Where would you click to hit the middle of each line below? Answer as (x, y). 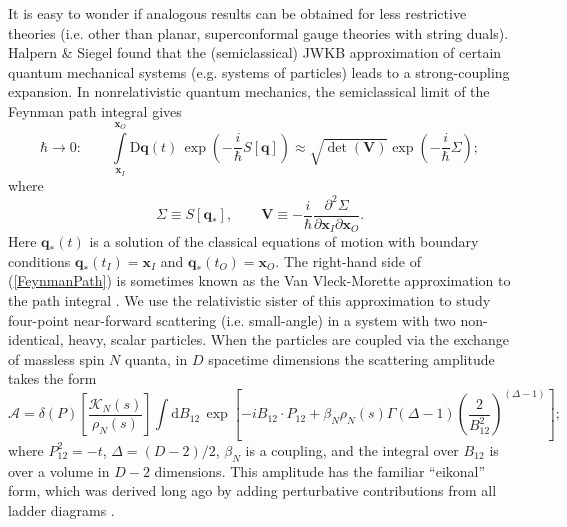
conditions (39, 260)
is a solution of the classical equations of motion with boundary (284, 241)
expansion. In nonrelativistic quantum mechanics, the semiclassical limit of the (249, 91)
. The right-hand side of (348, 260)
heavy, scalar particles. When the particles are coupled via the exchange (288, 339)
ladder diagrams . (61, 509)
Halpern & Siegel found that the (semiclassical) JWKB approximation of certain (255, 52)
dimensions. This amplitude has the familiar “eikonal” (320, 470)
